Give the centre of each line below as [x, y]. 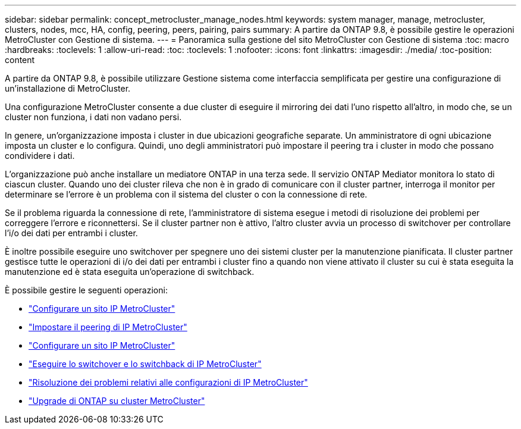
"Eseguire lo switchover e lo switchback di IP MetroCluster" [145, 364]
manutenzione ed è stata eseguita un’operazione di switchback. [130, 272]
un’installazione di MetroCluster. [68, 88]
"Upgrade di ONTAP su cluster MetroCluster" [117, 401]
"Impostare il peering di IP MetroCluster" [108, 327]
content [20, 60]
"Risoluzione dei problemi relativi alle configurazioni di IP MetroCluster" [168, 382]
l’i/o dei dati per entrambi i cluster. [71, 233]
